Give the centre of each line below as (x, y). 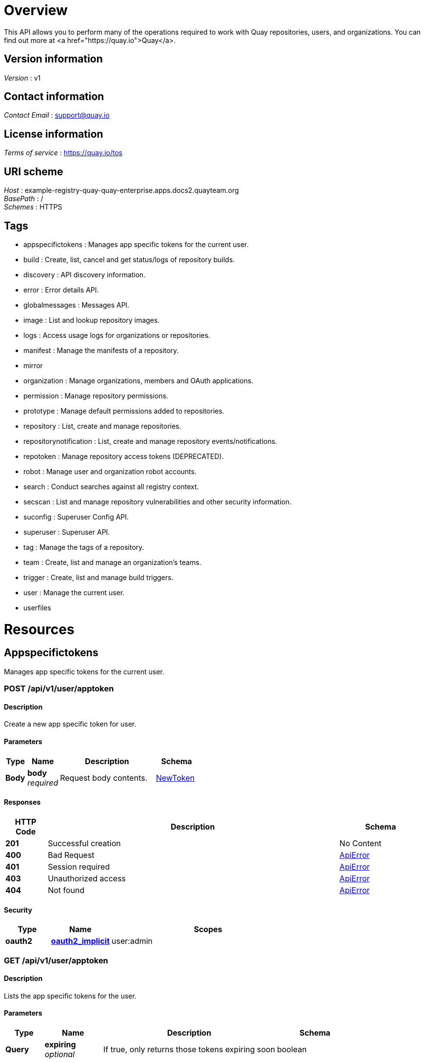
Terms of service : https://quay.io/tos (63, 153)
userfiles (37, 607)
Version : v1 (22, 78)
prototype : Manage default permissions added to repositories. (124, 411)
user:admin (132, 941)
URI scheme (34, 171)
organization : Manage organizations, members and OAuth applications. (138, 380)
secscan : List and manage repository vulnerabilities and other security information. (157, 501)
